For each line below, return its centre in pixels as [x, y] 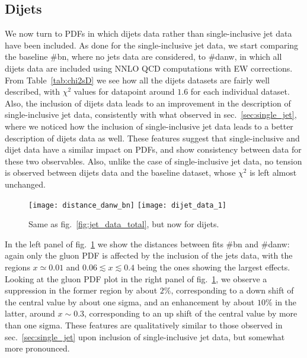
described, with [33, 91]
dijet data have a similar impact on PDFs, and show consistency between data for [153, 149]
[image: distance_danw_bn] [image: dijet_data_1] [127, 205]
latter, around [30, 313]
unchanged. [25, 184]
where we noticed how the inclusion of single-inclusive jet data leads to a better [149, 126]
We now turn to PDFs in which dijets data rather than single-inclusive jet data [148, 33]
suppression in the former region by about [81, 290]
